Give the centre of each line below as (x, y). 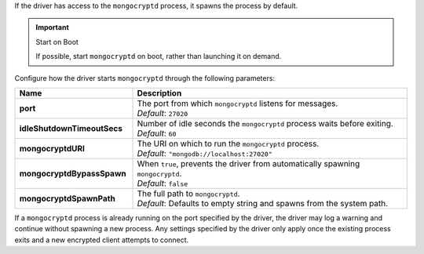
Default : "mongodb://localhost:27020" (205, 153)
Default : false (163, 183)
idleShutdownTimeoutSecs (71, 128)
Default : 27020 (163, 113)
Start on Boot (57, 42)
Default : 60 (157, 133)
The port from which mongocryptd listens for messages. (238, 103)
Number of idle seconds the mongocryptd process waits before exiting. (265, 123)
